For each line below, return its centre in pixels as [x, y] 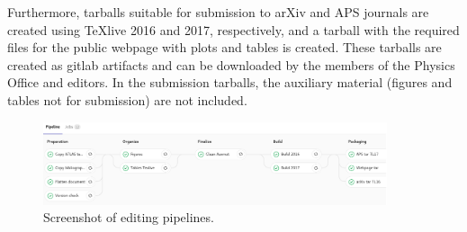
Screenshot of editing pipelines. [129, 217]
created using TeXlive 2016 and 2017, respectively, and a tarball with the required [233, 29]
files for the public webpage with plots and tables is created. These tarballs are [225, 47]
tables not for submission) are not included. [127, 99]
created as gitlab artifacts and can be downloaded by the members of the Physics [231, 64]
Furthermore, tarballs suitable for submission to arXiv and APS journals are [218, 12]
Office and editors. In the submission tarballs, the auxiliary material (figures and [230, 82]
